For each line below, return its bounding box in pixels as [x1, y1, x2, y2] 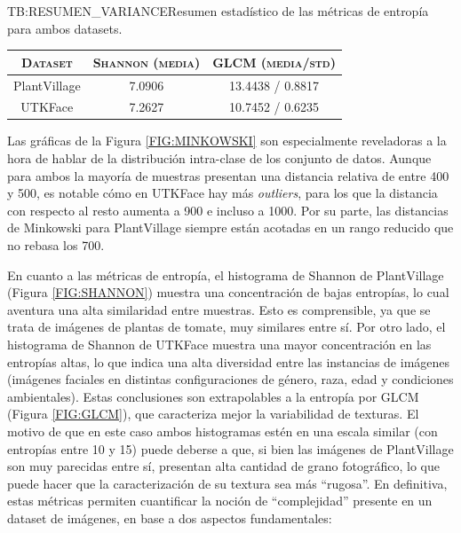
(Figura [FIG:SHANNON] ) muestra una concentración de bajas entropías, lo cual [7, 283, 449, 302]
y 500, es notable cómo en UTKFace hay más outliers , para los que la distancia [7, 184, 438, 202]
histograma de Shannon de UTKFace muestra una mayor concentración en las [7, 335, 432, 353]
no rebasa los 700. [7, 236, 105, 255]
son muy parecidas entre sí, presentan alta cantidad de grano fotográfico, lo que [7, 457, 441, 475]
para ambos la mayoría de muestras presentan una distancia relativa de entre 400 [7, 166, 449, 184]
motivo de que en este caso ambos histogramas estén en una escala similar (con [7, 421, 438, 440]
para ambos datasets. [7, 19, 123, 37]
